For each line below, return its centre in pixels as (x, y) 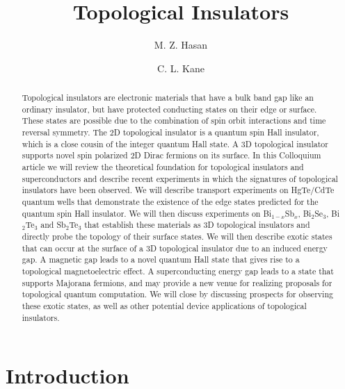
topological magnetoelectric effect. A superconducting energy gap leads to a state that (178, 271)
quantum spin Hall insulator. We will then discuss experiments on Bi (147, 213)
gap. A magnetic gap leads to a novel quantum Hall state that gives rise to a (161, 259)
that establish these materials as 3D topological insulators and (197, 225)
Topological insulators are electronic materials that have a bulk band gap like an (168, 98)
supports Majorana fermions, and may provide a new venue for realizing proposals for (177, 282)
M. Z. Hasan (181, 45)
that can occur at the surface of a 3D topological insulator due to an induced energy (175, 248)
